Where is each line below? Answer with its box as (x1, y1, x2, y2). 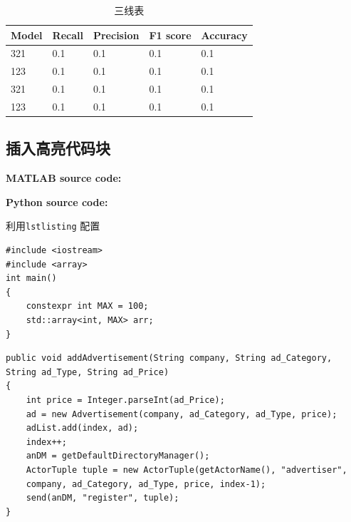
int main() (6, 273, 57, 284)
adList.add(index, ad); (26, 423, 139, 434)
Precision (93, 27, 140, 42)
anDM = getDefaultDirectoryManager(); (26, 451, 210, 461)
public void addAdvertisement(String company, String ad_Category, (6, 353, 332, 364)
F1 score (149, 27, 192, 42)
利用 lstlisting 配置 (6, 218, 100, 233)
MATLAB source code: (6, 170, 122, 185)
